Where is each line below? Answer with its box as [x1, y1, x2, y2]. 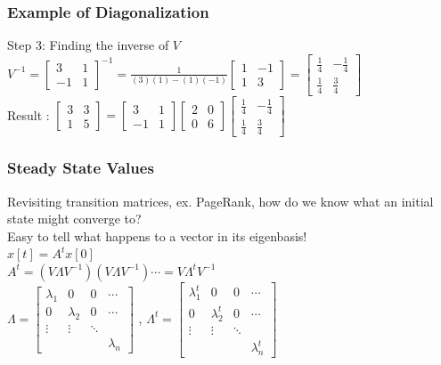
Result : [7, 105, 50, 124]
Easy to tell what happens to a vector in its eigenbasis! [7, 226, 307, 245]
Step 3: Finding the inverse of [7, 36, 169, 54]
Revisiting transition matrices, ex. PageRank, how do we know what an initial [7, 191, 434, 210]
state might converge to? [7, 209, 142, 228]
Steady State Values [7, 157, 154, 179]
